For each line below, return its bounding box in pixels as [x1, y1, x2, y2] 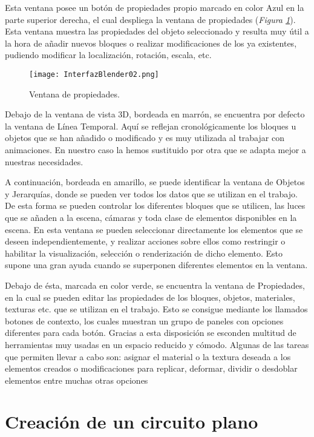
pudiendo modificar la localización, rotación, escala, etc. [5, 48, 212, 61]
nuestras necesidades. [5, 155, 83, 168]
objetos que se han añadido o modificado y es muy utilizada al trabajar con [5, 131, 284, 144]
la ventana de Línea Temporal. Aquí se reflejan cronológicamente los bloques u [5, 119, 296, 132]
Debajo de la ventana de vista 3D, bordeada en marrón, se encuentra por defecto [5, 108, 305, 120]
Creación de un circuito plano [5, 409, 258, 434]
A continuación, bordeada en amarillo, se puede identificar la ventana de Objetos [5, 176, 305, 188]
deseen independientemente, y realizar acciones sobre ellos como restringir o [5, 235, 286, 248]
